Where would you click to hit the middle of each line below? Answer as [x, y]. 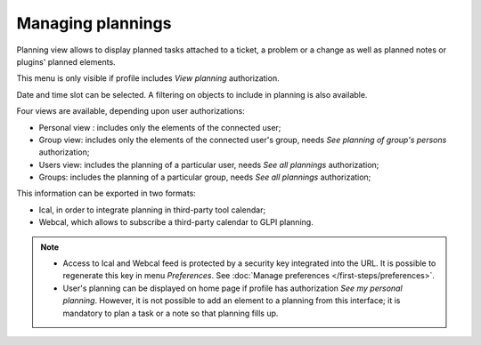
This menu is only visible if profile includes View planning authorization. [148, 78]
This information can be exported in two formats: [106, 193]
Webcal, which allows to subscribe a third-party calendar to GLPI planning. [176, 222]
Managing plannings [94, 23]
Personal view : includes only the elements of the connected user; [160, 127]
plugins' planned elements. [66, 61]
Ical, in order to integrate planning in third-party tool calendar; [152, 210]
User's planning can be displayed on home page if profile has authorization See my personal [232, 288]
